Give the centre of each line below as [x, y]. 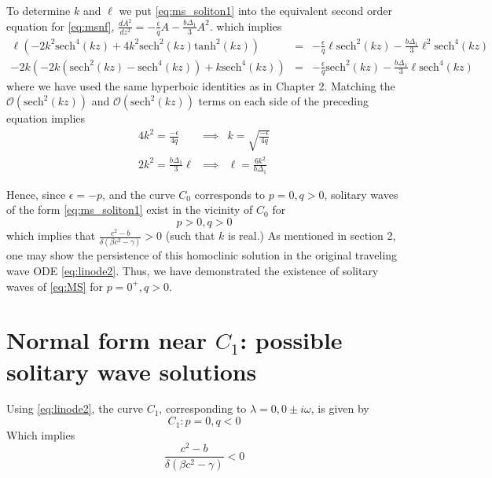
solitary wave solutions [132, 371]
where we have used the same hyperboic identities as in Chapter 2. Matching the [201, 85]
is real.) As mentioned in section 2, [312, 235]
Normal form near [107, 340]
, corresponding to [203, 408]
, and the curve [139, 194]
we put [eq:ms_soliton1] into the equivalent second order [256, 10]
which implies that [51, 235]
